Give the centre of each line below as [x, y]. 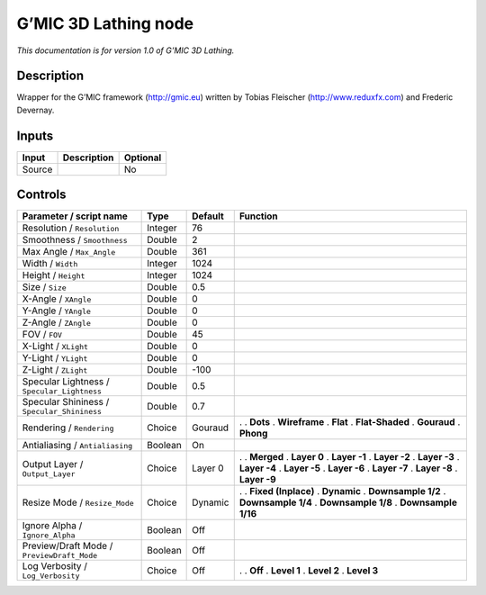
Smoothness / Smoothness [75, 240]
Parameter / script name [75, 216]
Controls [41, 195]
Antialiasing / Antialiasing [77, 446]
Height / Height [54, 275]
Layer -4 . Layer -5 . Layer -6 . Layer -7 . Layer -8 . [348, 468]
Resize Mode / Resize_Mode [78, 502]
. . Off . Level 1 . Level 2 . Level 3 [309, 570]
